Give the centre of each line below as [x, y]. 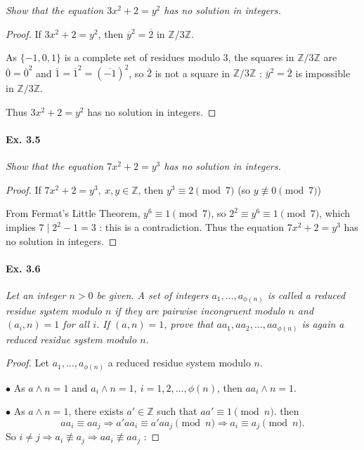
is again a [323, 324]
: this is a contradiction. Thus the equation [192, 227]
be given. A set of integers [152, 295]
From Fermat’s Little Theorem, [73, 213]
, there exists [96, 411]
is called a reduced [306, 295]
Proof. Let [27, 363]
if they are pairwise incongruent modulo [200, 310]
